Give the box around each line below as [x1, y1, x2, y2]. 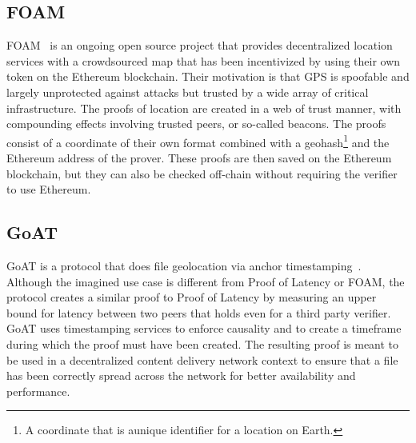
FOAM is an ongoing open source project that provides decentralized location [6, 37, 393, 54]
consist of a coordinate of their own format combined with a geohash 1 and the [6, 131, 390, 150]
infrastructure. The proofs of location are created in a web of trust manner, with [6, 99, 402, 116]
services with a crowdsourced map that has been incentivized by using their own [6, 52, 401, 69]
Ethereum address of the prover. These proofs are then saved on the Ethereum [6, 150, 392, 166]
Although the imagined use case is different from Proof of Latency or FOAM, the [6, 273, 405, 289]
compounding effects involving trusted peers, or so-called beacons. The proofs [6, 115, 386, 132]
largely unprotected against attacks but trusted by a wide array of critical [6, 83, 369, 100]
